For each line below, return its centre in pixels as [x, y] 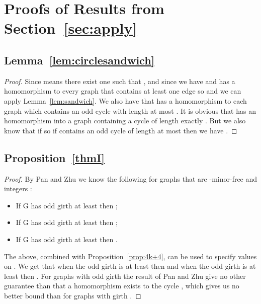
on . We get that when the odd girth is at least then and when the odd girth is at [130, 266]
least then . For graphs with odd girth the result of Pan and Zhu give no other [125, 276]
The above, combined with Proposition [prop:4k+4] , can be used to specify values [130, 256]
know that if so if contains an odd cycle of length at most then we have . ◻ [121, 130]
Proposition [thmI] [55, 157]
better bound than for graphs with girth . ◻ [73, 295]
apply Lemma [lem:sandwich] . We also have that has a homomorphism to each [125, 100]
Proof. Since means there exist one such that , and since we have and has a [120, 81]
